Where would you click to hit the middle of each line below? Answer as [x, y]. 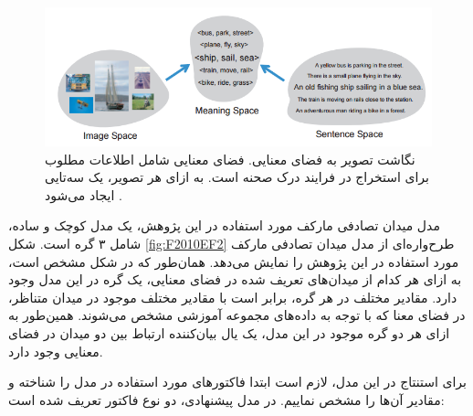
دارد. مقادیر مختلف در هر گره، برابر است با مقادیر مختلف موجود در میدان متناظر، [233, 297]
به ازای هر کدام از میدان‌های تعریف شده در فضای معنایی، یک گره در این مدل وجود [235, 279]
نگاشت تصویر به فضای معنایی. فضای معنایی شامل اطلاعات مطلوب [230, 159]
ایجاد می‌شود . [84, 194]
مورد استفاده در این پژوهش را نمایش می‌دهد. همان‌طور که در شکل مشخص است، [234, 261]
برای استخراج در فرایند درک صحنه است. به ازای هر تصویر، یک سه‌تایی [237, 177]
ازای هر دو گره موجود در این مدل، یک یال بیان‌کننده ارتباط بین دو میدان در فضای [229, 332]
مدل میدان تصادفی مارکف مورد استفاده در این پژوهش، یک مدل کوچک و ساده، [224, 225]
